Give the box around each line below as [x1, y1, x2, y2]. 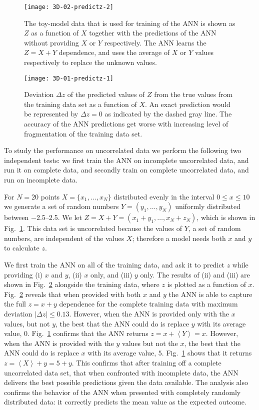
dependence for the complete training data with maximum [59, 298, 238, 309]
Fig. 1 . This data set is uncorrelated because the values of [4, 223, 182, 233]
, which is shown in [196, 212, 255, 222]
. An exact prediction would [145, 98, 230, 109]
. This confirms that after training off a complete [71, 357, 221, 367]
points [40, 191, 60, 201]
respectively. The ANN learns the [104, 37, 206, 47]
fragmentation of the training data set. [24, 128, 142, 138]
